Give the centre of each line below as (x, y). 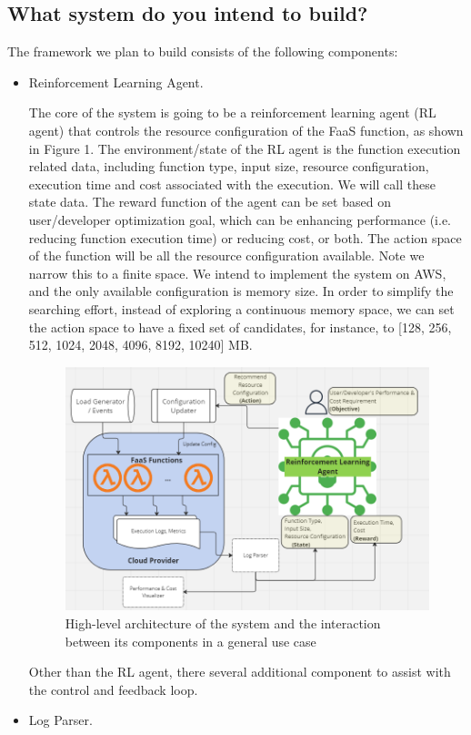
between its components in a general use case (190, 641)
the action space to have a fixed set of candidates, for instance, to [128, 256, (240, 327)
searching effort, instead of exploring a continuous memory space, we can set (241, 308)
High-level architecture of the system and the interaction (223, 623)
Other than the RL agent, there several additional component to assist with (240, 672)
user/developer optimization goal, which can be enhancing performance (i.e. (240, 219)
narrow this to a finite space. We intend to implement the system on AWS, (237, 273)
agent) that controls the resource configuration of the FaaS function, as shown (246, 130)
